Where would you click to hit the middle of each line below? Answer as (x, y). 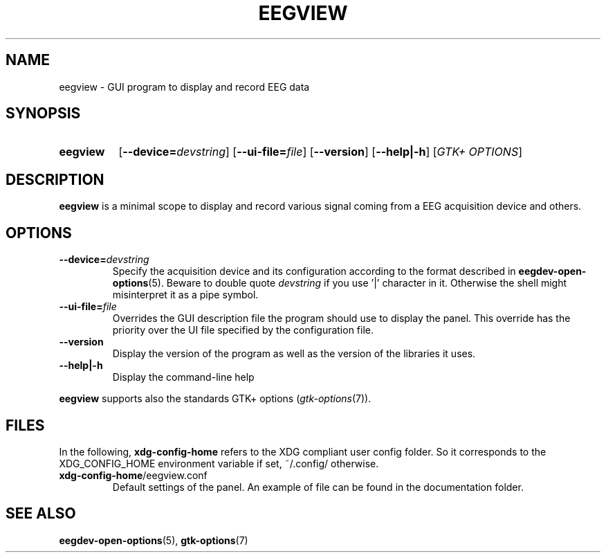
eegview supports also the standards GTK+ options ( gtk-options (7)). (215, 399)
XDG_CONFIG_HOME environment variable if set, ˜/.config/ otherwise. (219, 463)
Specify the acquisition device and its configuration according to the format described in (314, 271)
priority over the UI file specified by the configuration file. (243, 330)
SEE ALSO (41, 514)
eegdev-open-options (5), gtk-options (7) (154, 540)
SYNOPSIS (43, 114)
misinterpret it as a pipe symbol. (185, 295)
